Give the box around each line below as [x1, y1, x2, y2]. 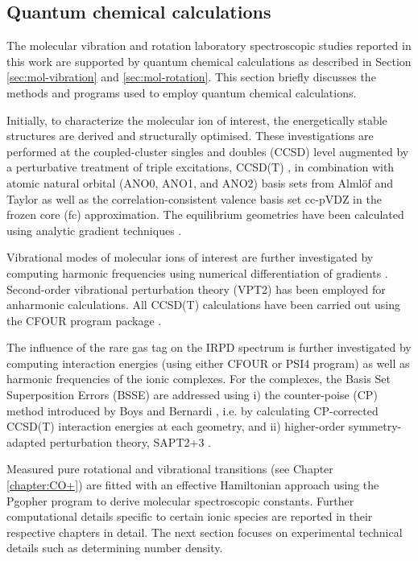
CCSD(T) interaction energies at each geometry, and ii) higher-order [6, 418, 346, 435]
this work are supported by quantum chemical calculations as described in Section [6, 52, 412, 69]
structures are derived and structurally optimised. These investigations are [6, 127, 374, 144]
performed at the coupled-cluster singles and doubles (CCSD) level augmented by [6, 142, 409, 159]
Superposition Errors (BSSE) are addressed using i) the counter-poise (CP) [6, 386, 378, 403]
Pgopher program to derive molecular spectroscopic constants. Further [6, 492, 354, 509]
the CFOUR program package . [6, 311, 162, 328]
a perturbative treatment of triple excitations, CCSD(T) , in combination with [6, 159, 395, 175]
